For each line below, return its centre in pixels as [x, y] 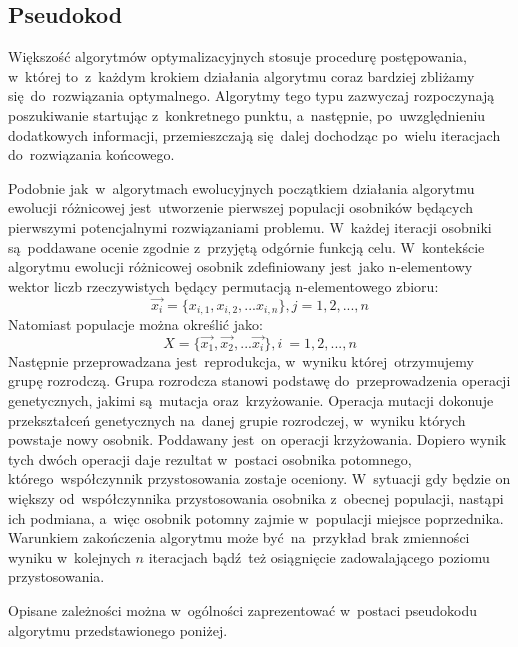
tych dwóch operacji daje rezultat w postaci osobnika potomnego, [210, 458]
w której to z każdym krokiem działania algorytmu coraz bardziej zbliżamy [241, 75]
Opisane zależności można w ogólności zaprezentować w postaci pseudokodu [242, 609]
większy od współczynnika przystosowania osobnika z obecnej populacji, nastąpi [256, 497]
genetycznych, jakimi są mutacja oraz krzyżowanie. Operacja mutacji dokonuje [251, 400]
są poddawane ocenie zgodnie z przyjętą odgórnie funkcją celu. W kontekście [246, 246]
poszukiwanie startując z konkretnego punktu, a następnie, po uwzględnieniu [247, 114]
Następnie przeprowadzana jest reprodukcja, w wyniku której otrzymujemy [241, 360]
